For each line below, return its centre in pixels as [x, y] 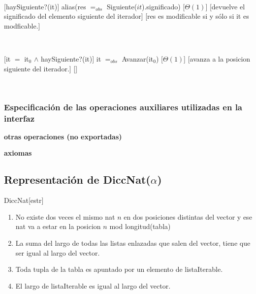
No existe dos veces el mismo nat [65, 216]
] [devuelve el [225, 6]
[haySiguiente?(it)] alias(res [45, 6]
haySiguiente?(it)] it [71, 58]
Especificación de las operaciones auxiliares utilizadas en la [123, 107]
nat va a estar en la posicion [58, 226]
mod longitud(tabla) [140, 226]
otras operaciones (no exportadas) [63, 136]
